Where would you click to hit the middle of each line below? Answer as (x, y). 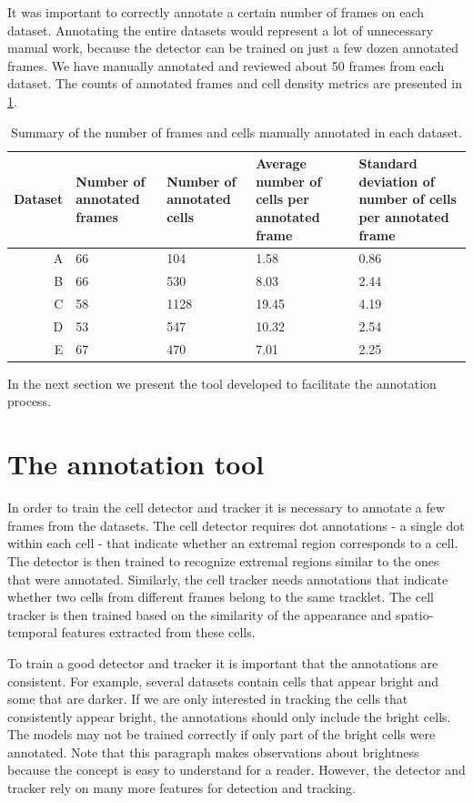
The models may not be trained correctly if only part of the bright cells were (221, 734)
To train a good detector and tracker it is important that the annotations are (223, 662)
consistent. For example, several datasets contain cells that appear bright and (223, 681)
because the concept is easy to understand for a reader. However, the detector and (236, 770)
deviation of (397, 181)
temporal (32, 632)
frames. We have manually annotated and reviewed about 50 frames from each (226, 65)
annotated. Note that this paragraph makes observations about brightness (213, 752)
